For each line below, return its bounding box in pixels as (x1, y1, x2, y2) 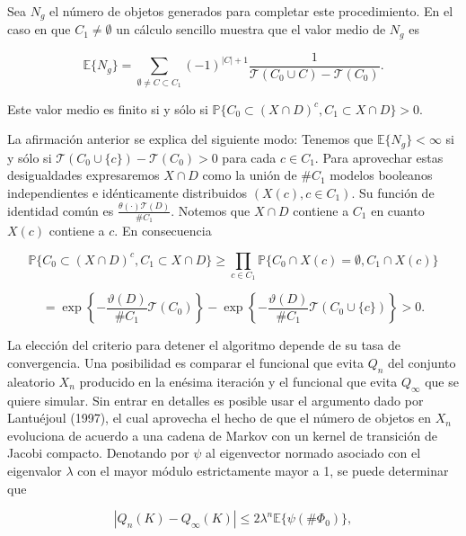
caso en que (7, 20, 71, 39)
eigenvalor (7, 460, 62, 479)
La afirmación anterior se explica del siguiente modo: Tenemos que (7, 130, 374, 148)
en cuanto (371, 201, 425, 219)
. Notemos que (171, 201, 251, 219)
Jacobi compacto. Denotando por (7, 443, 189, 462)
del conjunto (388, 353, 456, 371)
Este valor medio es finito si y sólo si (7, 99, 208, 118)
